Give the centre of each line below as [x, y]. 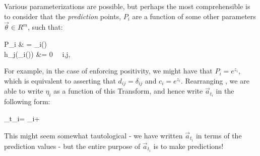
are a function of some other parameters [194, 16]
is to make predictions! [188, 146]
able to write [24, 91]
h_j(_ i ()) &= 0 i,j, [37, 54]
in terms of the [219, 135]
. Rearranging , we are [215, 80]
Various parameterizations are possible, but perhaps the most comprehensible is [127, 6]
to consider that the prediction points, [63, 16]
